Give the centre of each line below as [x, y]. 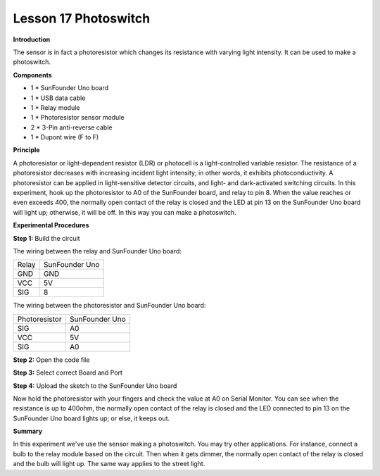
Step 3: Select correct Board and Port [68, 372]
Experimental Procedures [51, 225]
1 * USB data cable [58, 98]
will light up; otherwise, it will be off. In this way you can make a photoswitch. [125, 212]
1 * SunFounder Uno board [70, 88]
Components [32, 75]
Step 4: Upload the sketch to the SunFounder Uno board [95, 386]
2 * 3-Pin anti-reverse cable [71, 127]
